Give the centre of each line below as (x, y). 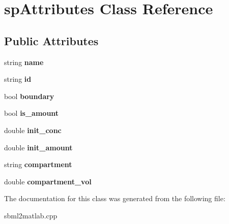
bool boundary (29, 96)
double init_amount (38, 147)
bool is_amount (32, 113)
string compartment (38, 164)
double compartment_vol (48, 181)
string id (18, 79)
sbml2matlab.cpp (31, 215)
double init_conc (33, 130)
